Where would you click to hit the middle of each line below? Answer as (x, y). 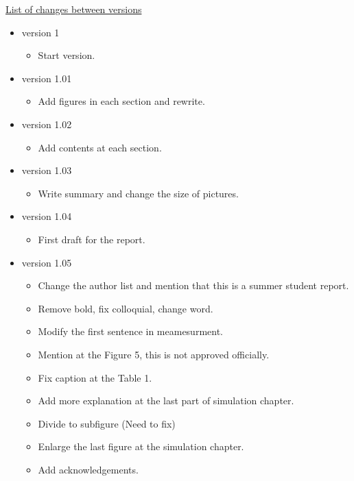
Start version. (67, 55)
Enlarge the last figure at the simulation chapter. (141, 446)
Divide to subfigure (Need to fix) (107, 423)
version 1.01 (47, 78)
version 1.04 (47, 216)
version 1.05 (47, 262)
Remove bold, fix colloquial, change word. (126, 308)
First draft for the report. (92, 239)
